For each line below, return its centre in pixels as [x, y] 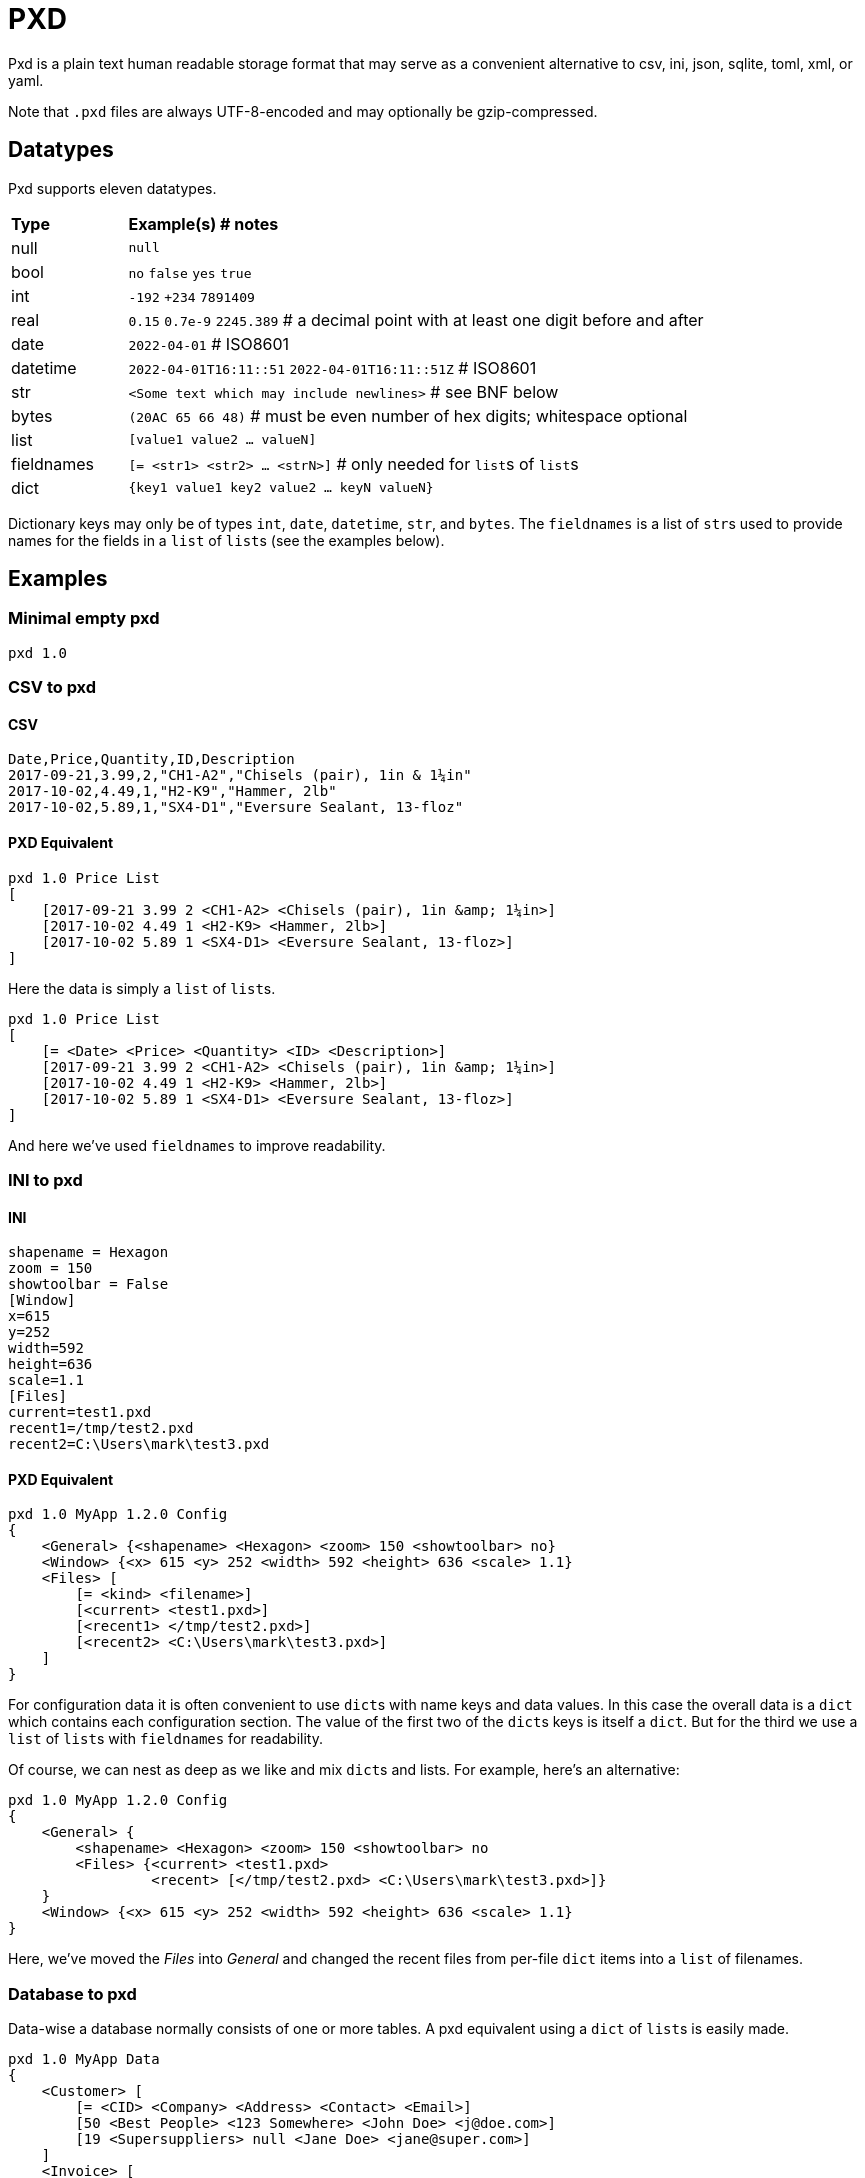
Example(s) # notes [203, 223]
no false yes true [190, 273]
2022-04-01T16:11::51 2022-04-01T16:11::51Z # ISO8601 [332, 367]
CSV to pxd [52, 687]
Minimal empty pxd [84, 618]
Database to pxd [72, 1993]
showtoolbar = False [88, 1284]
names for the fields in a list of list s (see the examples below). [226, 540]
